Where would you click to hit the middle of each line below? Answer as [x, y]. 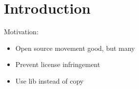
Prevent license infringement [58, 64]
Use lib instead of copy [50, 80]
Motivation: [21, 32]
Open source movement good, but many [75, 48]
